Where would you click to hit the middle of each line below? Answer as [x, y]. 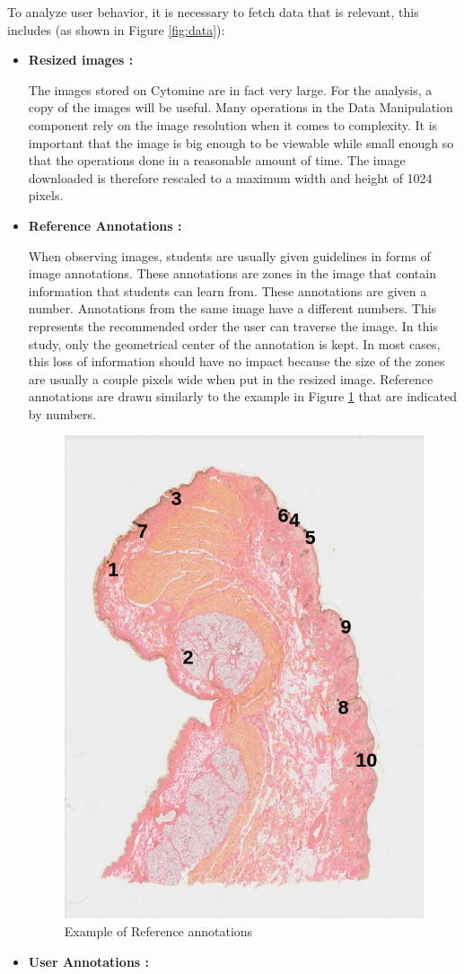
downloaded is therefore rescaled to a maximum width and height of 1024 [230, 177]
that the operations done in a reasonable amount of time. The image [217, 160]
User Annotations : [89, 961]
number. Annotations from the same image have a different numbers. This [232, 308]
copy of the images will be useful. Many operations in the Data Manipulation [241, 107]
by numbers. [62, 413]
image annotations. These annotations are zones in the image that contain [232, 273]
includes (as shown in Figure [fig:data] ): [116, 29]
